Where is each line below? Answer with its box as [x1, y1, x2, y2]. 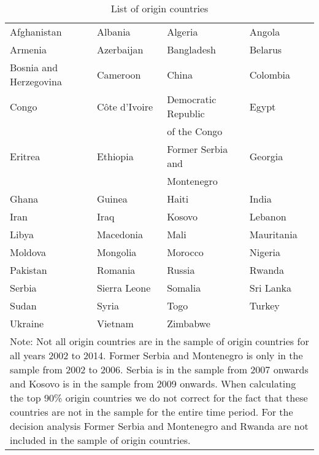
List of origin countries [110, 1, 209, 15]
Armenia [10, 42, 47, 56]
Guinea [96, 192, 128, 206]
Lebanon [249, 209, 286, 224]
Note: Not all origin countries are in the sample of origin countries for [10, 334, 309, 348]
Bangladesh [167, 42, 217, 56]
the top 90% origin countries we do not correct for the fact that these [10, 391, 308, 405]
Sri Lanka [249, 281, 292, 295]
